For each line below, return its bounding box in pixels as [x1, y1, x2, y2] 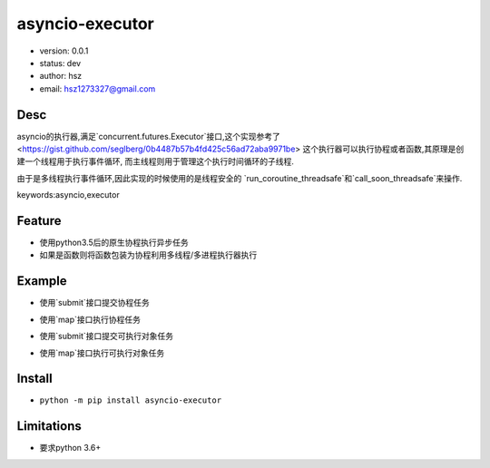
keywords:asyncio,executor [16, 190, 120, 200]
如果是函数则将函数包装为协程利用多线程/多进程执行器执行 [39, 249, 258, 260]
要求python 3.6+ [39, 443, 102, 453]
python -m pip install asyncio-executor [39, 395, 222, 405]
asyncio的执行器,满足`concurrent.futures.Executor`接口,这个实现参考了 [16, 131, 281, 141]
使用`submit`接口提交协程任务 [39, 297, 150, 308]
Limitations [16, 418, 82, 434]
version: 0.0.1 [39, 45, 89, 56]
